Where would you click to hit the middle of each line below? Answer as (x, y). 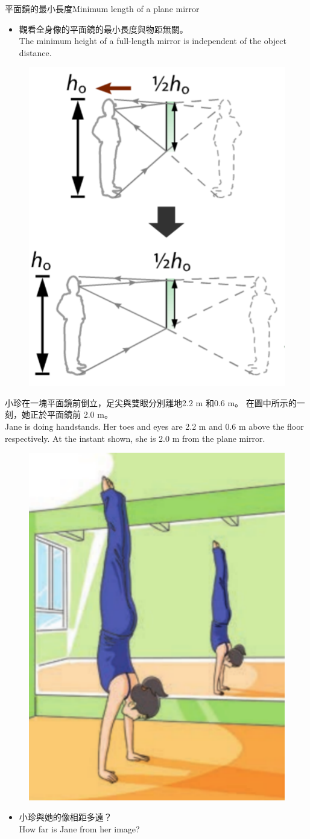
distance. (35, 52)
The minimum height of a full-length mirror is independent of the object (153, 41)
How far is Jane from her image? (79, 828)
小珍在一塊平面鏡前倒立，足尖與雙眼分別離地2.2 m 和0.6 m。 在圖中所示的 (151, 402)
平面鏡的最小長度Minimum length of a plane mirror (102, 8)
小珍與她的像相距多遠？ (65, 817)
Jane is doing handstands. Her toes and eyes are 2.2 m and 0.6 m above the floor (154, 426)
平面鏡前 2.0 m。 (80, 414)
